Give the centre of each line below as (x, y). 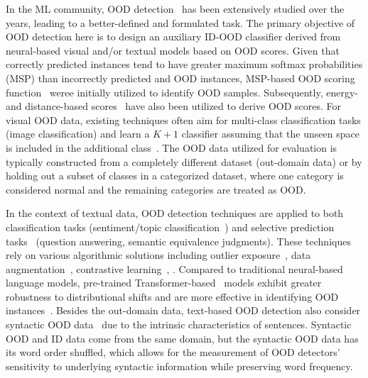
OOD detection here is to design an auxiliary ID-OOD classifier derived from (173, 37)
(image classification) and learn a (78, 134)
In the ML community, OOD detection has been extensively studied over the (175, 9)
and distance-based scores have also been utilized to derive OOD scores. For (173, 106)
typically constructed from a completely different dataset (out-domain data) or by (184, 161)
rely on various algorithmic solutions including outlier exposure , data (158, 255)
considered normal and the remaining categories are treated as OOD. (156, 189)
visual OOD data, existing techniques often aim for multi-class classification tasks (183, 119)
